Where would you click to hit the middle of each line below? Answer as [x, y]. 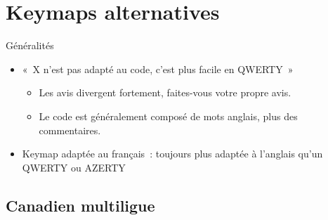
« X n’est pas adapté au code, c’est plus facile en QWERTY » [158, 69]
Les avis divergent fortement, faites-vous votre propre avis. [165, 92]
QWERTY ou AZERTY [74, 167]
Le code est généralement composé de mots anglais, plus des [168, 116]
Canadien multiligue [80, 205]
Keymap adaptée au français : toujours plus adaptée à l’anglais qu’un [172, 154]
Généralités [30, 45]
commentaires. [70, 130]
